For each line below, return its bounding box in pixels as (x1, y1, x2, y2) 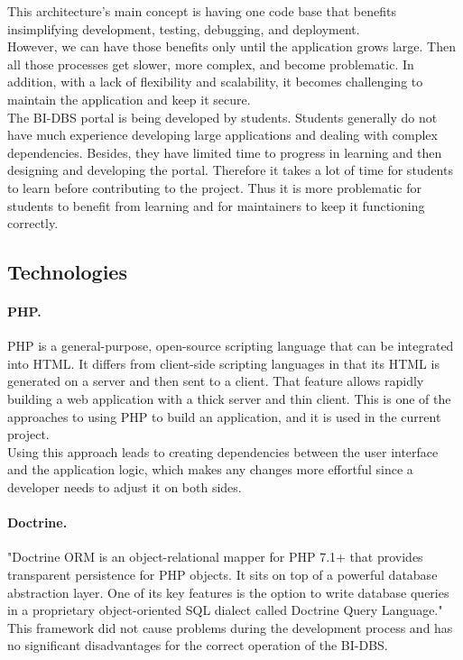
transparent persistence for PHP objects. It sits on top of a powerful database (7, 565, 438, 584)
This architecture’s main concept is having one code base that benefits (7, 2, 396, 20)
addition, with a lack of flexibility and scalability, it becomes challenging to (7, 72, 423, 91)
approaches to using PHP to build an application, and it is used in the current (7, 407, 441, 426)
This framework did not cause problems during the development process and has (7, 618, 453, 637)
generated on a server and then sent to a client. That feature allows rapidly (7, 371, 424, 390)
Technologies (7, 258, 127, 286)
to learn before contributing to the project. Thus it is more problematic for (7, 178, 421, 197)
